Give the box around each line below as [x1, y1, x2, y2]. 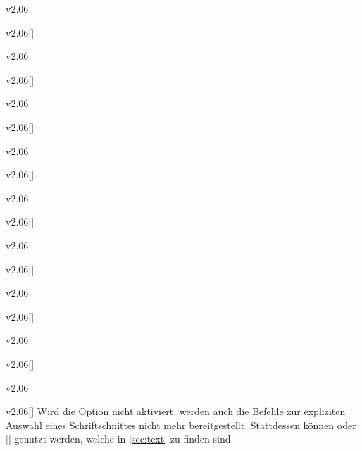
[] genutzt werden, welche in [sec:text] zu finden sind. [6, 431, 234, 446]
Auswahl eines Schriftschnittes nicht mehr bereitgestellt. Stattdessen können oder [6, 417, 356, 432]
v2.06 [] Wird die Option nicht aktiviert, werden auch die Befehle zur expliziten [6, 404, 346, 419]
